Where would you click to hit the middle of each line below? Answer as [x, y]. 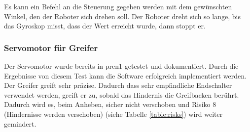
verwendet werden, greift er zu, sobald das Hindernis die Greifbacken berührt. [122, 94]
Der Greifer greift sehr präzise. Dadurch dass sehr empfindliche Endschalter [118, 85]
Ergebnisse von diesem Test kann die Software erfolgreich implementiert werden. [125, 75]
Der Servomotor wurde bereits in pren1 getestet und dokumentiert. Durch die [121, 66]
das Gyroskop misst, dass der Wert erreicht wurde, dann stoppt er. [105, 26]
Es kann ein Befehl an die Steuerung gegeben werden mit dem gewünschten [118, 6]
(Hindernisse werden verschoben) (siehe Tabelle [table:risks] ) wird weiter [113, 114]
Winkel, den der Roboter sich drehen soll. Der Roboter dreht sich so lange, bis [122, 16]
